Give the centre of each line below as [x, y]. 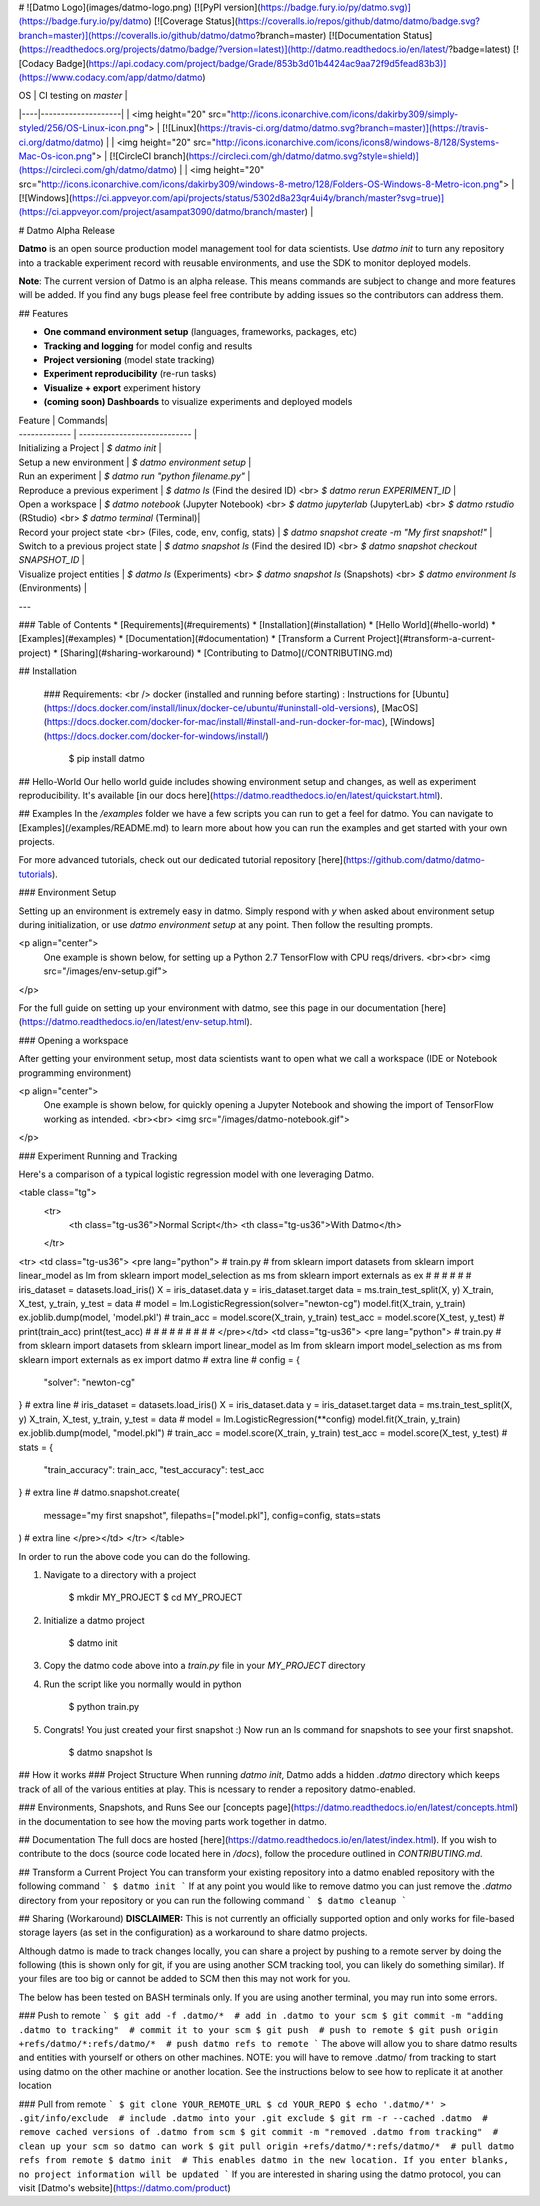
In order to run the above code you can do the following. [134, 1556]
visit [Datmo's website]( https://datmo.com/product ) [125, 2187]
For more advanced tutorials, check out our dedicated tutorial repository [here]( [182, 860]
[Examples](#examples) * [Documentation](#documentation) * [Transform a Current [191, 639]
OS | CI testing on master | [73, 96]
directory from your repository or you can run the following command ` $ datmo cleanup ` [212, 1900]
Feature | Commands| [63, 420]
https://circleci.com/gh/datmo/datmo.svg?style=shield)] [304, 156]
